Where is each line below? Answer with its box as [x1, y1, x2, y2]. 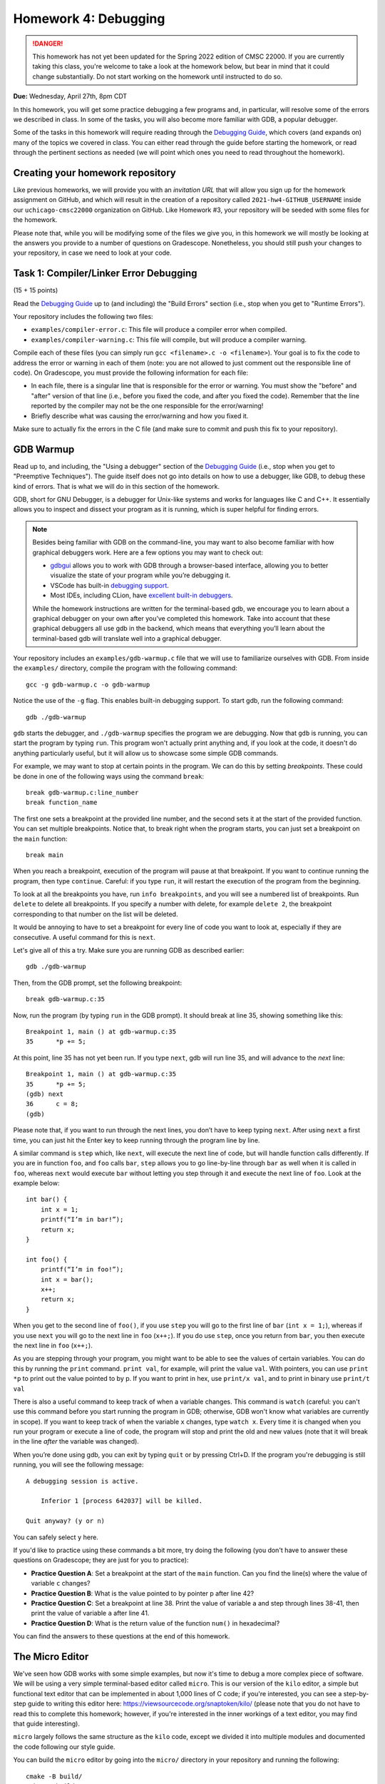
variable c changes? [31, 1579, 91, 1588]
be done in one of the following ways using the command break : [13, 771, 205, 781]
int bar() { [26, 1195, 68, 1204]
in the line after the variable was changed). [13, 1437, 139, 1446]
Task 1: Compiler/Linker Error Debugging [13, 268, 197, 280]
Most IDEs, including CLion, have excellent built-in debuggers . [50, 591, 233, 599]
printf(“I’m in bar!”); [40, 1215, 124, 1224]
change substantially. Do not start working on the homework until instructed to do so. [32, 72, 283, 81]
